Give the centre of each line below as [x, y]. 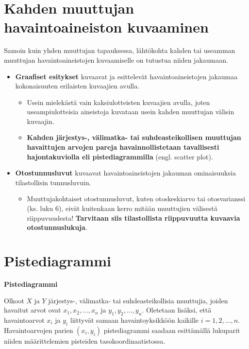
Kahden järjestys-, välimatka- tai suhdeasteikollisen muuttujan [134, 137]
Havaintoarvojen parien [39, 330]
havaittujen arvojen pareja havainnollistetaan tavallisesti [123, 147]
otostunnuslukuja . [57, 227]
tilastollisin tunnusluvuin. [53, 182]
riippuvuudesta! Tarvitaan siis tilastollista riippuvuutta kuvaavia [133, 218]
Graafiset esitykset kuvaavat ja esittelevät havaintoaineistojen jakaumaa [126, 76]
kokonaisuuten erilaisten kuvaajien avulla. [77, 86]
